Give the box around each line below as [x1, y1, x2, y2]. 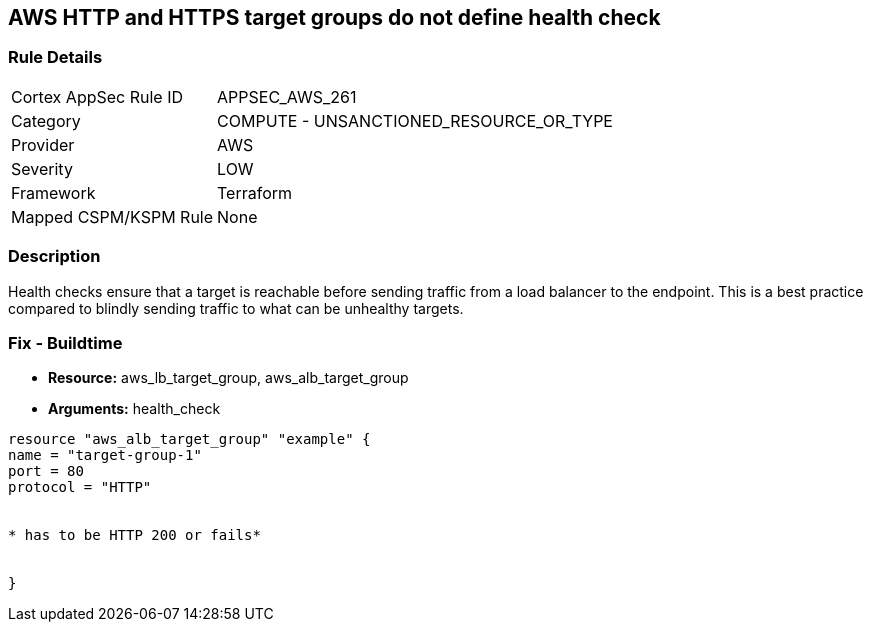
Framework [11, 182, 96, 203]
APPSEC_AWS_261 [217, 86, 357, 107]
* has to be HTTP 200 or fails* [8, 527, 261, 544]
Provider [11, 134, 75, 155]
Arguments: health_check [48, 400, 221, 418]
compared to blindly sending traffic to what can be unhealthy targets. [8, 299, 464, 317]
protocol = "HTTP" [8, 479, 152, 496]
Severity [11, 158, 73, 179]
